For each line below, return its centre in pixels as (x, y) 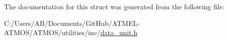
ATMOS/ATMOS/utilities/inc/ (52, 32)
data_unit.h (119, 32)
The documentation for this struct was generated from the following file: (114, 6)
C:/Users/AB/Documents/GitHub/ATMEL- (72, 23)
